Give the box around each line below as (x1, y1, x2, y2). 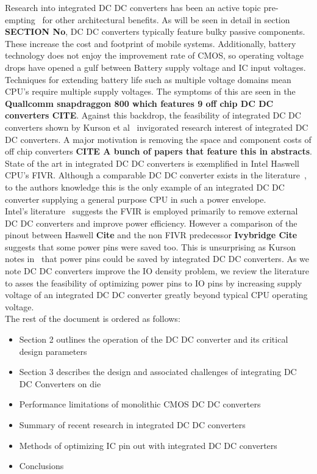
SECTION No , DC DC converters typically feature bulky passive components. (5, 25, 305, 38)
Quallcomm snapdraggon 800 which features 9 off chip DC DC (5, 97, 274, 109)
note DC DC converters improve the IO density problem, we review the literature (5, 264, 309, 277)
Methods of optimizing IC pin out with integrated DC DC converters (19, 439, 277, 451)
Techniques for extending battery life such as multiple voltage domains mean (5, 73, 291, 86)
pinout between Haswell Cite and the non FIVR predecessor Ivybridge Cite (5, 228, 297, 241)
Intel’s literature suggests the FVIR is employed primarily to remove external (5, 205, 298, 217)
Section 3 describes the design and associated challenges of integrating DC (19, 365, 297, 378)
